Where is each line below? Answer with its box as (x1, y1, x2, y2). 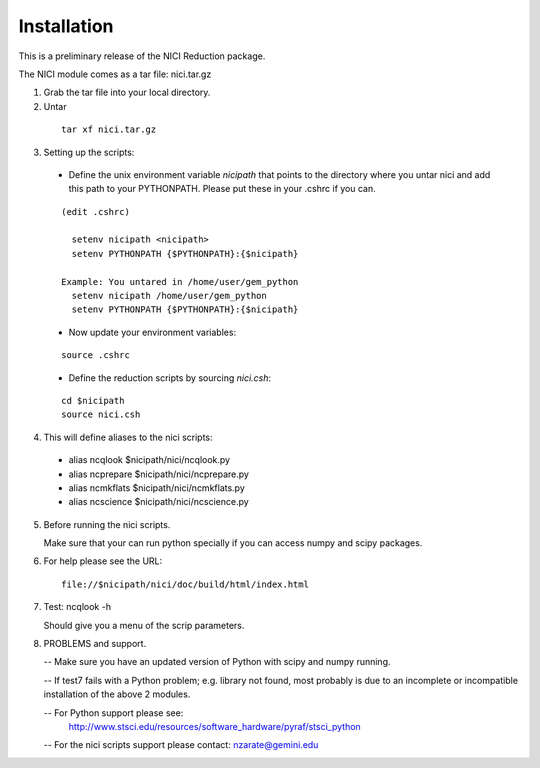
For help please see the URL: (43, 555, 163, 567)
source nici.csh (61, 409, 141, 420)
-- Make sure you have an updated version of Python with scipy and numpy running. (43, 656, 391, 668)
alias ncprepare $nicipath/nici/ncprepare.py (68, 468, 250, 480)
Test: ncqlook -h (43, 601, 112, 613)
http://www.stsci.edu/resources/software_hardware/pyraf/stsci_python (68, 721, 362, 732)
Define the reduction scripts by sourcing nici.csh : (68, 371, 272, 384)
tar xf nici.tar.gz (61, 124, 157, 135)
